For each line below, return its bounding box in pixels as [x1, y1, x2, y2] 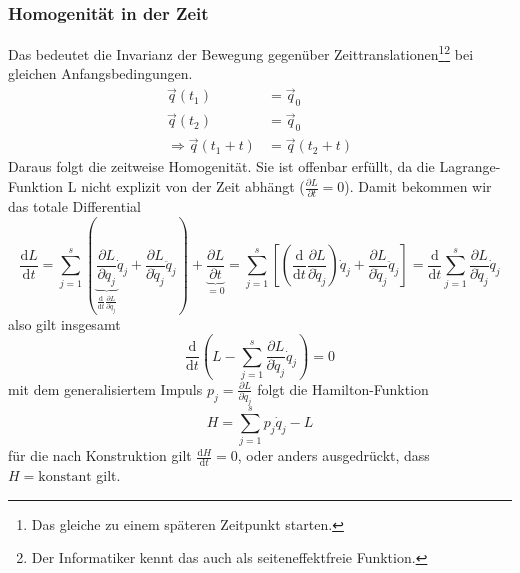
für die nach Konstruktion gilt [8, 445, 192, 466]
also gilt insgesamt [8, 313, 121, 334]
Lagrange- [439, 156, 501, 177]
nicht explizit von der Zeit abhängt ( [81, 176, 305, 196]
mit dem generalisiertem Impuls [8, 378, 203, 399]
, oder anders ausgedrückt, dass [237, 445, 430, 466]
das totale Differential [8, 196, 141, 217]
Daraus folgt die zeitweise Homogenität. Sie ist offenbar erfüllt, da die [8, 156, 435, 177]
